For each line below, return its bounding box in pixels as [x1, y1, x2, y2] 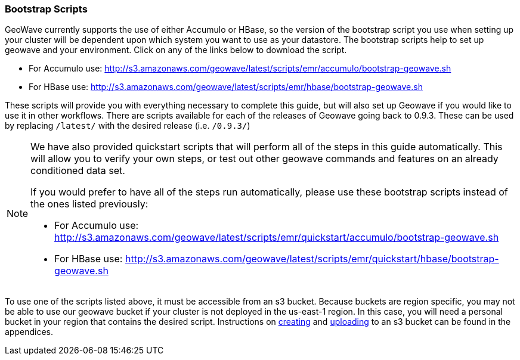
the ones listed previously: [30, 198, 148, 210]
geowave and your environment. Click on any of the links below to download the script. [5, 45, 347, 55]
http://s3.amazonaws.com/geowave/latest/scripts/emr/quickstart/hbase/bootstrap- [125, 253, 499, 265]
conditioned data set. [30, 165, 125, 177]
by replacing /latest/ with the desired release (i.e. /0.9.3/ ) [5, 120, 250, 131]
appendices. [5, 327, 53, 337]
